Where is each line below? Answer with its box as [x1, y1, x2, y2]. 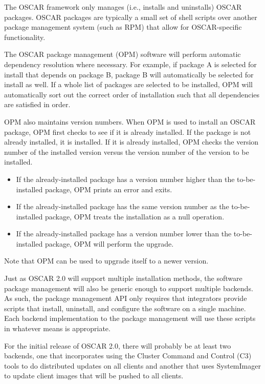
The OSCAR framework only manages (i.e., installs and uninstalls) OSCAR [4, 2, 242, 12]
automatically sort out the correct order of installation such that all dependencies [4, 89, 260, 99]
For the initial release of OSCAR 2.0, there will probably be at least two [4, 340, 231, 351]
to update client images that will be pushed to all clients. [4, 370, 184, 381]
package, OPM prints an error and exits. [45, 184, 172, 194]
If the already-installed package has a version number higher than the [16, 173, 235, 184]
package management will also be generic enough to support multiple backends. [4, 282, 253, 293]
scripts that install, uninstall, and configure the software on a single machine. [4, 302, 246, 313]
